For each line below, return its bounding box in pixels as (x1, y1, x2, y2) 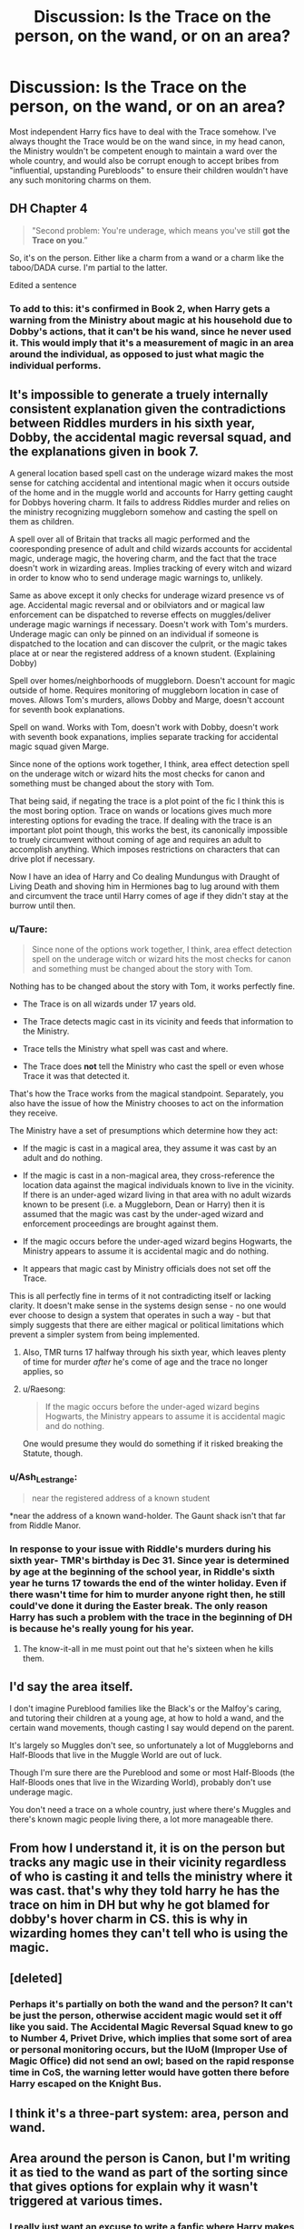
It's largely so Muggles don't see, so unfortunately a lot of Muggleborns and (9, 1740, 294, 1751)
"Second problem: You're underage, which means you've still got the (31, 225, 290, 235)
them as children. (9, 516, 74, 527)
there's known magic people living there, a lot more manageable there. (9, 1814, 274, 1824)
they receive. (9, 1107, 59, 1118)
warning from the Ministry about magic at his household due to (9, 314, 293, 326)
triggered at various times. (9, 2193, 163, 2208)
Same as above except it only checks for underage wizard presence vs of (9, 590, 285, 601)
